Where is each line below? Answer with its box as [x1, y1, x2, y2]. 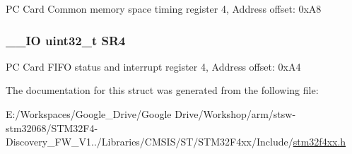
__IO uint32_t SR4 [6, 31, 126, 49]
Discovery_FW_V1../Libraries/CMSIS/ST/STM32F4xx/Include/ [6, 134, 293, 149]
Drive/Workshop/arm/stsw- [175, 107, 296, 121]
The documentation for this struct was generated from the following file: [6, 83, 319, 97]
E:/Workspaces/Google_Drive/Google [6, 107, 172, 121]
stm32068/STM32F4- [6, 120, 98, 135]
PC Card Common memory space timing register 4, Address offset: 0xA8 [6, 1, 322, 16]
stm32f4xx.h [293, 134, 346, 149]
